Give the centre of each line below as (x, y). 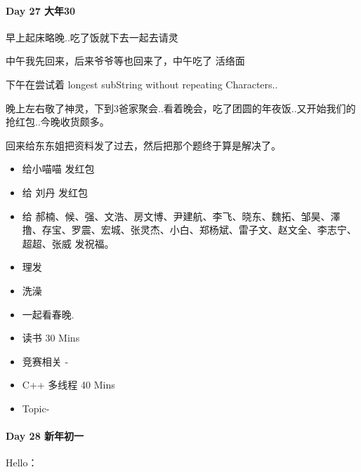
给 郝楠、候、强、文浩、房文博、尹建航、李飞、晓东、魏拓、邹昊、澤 (181, 216)
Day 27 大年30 (41, 10)
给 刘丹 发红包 (55, 192)
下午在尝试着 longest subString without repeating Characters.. (142, 84)
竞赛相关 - (45, 361)
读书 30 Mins (51, 338)
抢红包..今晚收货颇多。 (58, 122)
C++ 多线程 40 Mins (68, 385)
